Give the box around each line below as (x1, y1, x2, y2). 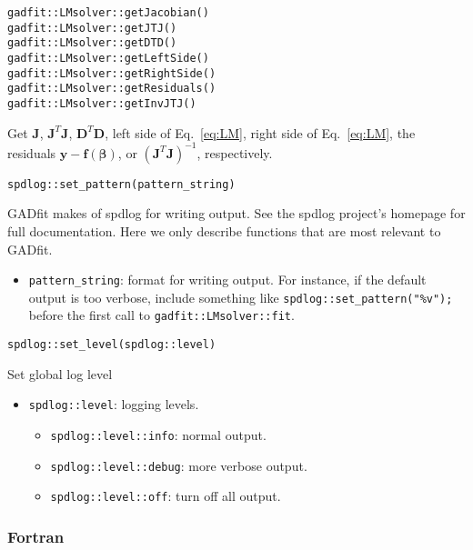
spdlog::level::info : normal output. (50, 425, 267, 444)
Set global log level (7, 364, 113, 383)
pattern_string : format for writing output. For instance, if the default (28, 270, 427, 289)
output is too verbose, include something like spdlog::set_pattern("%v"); (28, 287, 453, 306)
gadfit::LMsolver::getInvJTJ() (7, 96, 196, 110)
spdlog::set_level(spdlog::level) (7, 338, 216, 352)
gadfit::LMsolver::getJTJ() (7, 21, 177, 35)
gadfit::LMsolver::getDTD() (7, 36, 177, 50)
